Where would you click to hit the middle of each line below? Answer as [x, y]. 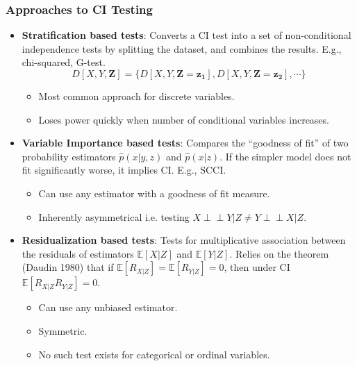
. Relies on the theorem [279, 253]
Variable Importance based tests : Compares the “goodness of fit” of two [185, 143]
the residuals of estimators [78, 253]
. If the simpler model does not [285, 156]
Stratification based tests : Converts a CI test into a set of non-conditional [186, 35]
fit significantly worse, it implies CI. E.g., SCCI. [124, 170]
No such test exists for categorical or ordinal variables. [154, 354]
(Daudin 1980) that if [68, 267]
